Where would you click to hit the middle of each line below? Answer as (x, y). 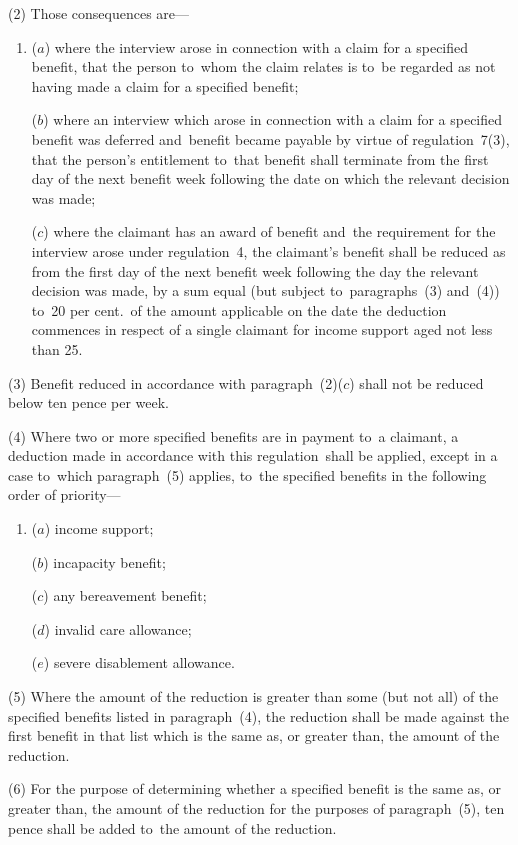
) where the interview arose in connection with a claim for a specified (256, 46)
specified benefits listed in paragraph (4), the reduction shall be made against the (259, 715)
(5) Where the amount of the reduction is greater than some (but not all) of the (253, 696)
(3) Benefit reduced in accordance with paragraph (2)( (176, 382)
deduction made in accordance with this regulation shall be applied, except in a (253, 455)
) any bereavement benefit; (125, 595)
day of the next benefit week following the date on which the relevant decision (270, 178)
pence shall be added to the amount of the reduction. (172, 827)
